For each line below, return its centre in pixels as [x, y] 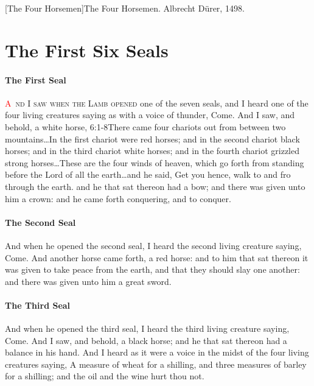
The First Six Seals [87, 50]
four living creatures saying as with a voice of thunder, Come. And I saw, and [150, 115]
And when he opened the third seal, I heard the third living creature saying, [147, 328]
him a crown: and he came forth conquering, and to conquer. [118, 198]
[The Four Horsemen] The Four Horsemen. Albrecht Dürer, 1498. [125, 8]
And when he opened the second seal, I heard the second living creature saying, [153, 245]
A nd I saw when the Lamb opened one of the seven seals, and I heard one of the [157, 103]
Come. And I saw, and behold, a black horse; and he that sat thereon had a [146, 340]
